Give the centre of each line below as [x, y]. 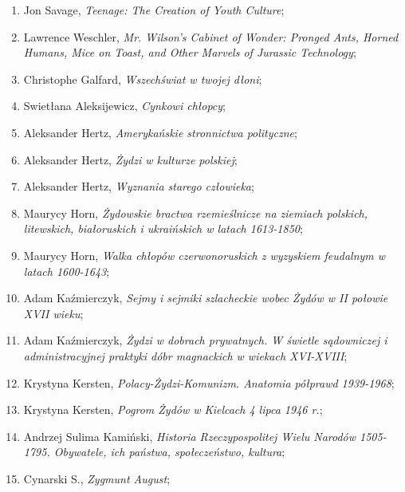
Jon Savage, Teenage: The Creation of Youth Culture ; [154, 10]
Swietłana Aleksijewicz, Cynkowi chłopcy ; [124, 106]
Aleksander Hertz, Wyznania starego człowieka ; [139, 186]
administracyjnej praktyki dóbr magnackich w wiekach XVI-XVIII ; [185, 355]
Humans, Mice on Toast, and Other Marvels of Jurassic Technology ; [190, 52]
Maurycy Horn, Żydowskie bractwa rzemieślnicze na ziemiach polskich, [196, 213]
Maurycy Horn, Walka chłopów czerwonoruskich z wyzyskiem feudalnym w [204, 255]
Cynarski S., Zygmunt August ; [97, 478]
